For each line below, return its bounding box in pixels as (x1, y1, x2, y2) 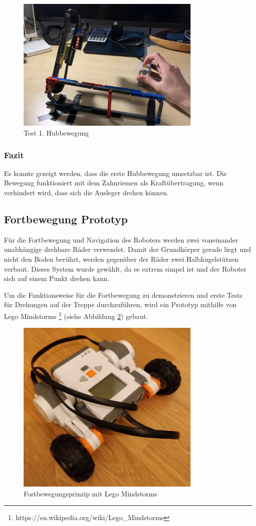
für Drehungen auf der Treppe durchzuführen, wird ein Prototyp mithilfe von (4, 299, 237, 310)
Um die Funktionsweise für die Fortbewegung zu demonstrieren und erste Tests (4, 289, 243, 300)
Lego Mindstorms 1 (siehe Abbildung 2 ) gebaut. (4, 309, 148, 321)
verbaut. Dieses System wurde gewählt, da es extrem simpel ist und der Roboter (4, 263, 247, 274)
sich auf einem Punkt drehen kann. (4, 273, 110, 283)
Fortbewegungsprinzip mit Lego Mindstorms (24, 488, 158, 498)
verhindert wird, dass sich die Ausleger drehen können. (4, 187, 169, 198)
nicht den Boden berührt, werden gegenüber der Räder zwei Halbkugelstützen (4, 254, 239, 264)
